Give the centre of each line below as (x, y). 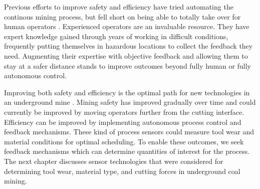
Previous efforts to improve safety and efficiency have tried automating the (119, 7)
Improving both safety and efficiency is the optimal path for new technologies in (127, 92)
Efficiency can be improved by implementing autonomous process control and (123, 122)
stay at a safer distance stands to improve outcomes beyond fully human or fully (127, 65)
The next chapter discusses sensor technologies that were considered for (114, 161)
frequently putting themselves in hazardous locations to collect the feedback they (128, 46)
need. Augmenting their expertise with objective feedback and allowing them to (126, 55)
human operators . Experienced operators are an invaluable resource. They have (127, 26)
